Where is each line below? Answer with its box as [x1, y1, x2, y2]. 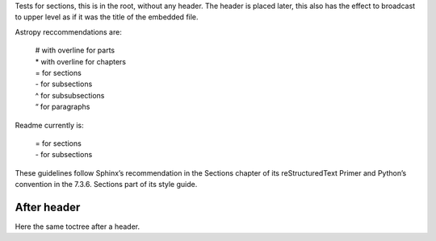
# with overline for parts [35, 45, 115, 56]
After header [15, 200, 81, 214]
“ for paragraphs [35, 102, 90, 112]
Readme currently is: [15, 120, 84, 130]
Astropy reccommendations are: [15, 27, 123, 36]
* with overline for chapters [35, 56, 127, 66]
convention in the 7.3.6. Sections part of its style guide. [15, 180, 198, 189]
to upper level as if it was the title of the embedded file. [15, 12, 199, 22]
